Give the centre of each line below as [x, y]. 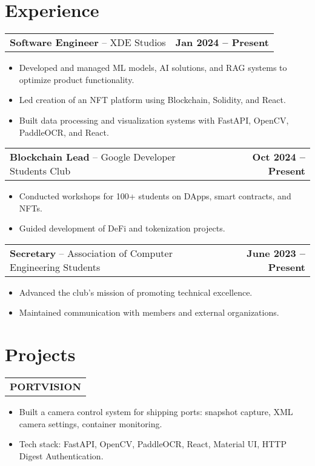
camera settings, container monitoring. [91, 423]
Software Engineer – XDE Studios [88, 42]
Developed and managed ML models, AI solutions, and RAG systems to [153, 68]
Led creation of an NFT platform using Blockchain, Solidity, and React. [152, 100]
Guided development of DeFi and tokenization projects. [122, 228]
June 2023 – [276, 253]
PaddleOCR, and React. [64, 132]
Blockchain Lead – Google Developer [93, 157]
